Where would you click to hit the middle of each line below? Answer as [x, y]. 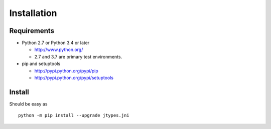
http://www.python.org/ [59, 49]
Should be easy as [28, 104]
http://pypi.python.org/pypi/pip [66, 70]
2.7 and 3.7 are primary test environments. [78, 56]
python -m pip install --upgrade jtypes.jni [74, 115]
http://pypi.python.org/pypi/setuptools [74, 78]
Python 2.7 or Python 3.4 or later [56, 43]
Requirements [32, 31]
